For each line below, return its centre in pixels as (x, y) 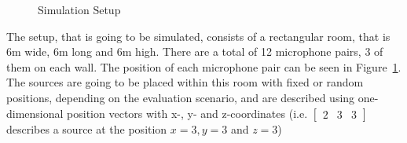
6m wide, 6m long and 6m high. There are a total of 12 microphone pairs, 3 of (195, 51)
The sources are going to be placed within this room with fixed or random (185, 82)
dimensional (35, 113)
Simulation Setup (79, 9)
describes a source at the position (87, 128)
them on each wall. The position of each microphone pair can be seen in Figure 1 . (204, 66)
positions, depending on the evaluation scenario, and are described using (181, 97)
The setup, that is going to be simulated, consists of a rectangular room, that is (198, 36)
